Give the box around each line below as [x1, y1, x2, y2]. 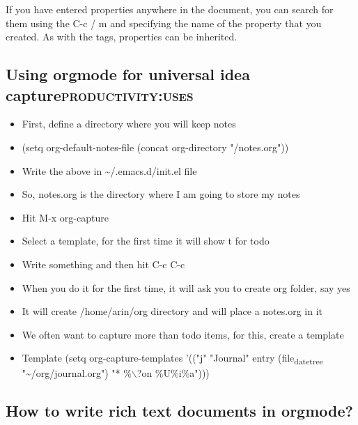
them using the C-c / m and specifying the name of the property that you [6, 15, 322, 30]
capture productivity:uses [6, 84, 194, 105]
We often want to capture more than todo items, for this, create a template [22, 327, 344, 341]
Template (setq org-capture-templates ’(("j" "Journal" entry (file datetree [22, 350, 323, 367]
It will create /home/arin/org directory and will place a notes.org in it [22, 304, 322, 318]
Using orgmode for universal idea [6, 63, 250, 85]
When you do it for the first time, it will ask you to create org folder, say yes [22, 280, 350, 295]
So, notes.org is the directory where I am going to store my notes [22, 187, 300, 201]
